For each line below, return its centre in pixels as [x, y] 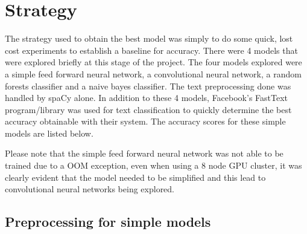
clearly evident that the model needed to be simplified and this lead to [135, 177]
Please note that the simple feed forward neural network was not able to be [144, 153]
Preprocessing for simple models [108, 222]
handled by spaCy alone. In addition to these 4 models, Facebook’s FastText [147, 98]
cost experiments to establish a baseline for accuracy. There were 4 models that [151, 50]
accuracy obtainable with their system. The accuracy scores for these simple [145, 121]
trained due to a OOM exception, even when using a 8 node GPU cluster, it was [153, 165]
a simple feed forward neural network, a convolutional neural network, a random [153, 73]
